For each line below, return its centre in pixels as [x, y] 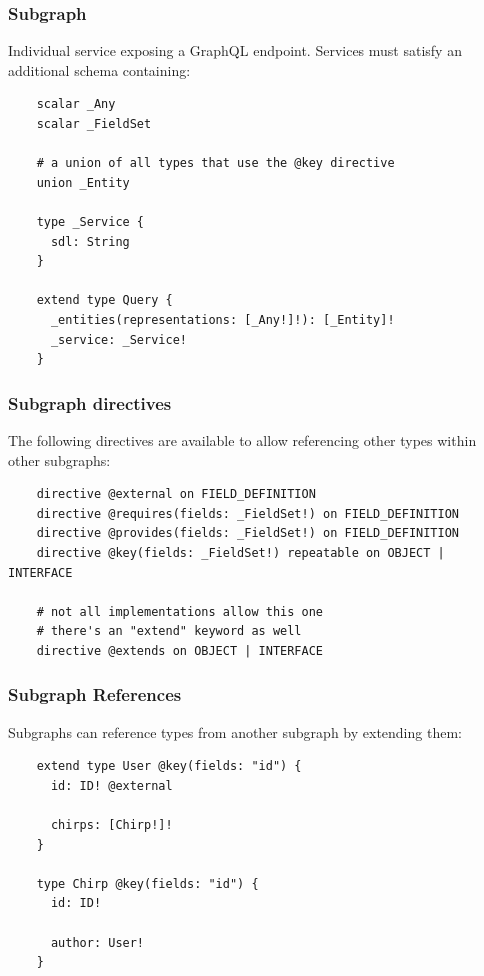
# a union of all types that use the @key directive [215, 163]
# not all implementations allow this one [179, 611]
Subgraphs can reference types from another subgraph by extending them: [235, 731]
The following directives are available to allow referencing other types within [242, 439]
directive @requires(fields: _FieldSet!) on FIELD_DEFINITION [248, 513]
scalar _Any [76, 104]
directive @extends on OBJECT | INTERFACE [179, 650]
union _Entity [83, 182]
